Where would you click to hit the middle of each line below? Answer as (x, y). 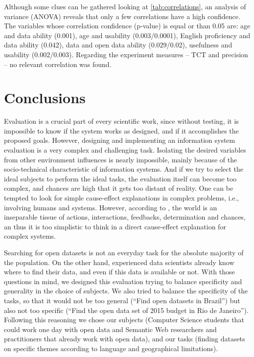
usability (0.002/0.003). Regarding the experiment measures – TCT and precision (126, 54)
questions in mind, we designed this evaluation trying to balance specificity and (123, 281)
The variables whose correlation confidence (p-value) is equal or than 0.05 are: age (127, 26)
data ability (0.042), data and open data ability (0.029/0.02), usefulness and (118, 45)
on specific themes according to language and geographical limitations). (111, 348)
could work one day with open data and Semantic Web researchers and (110, 329)
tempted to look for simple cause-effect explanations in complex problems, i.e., (122, 198)
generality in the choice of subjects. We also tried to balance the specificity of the (126, 291)
